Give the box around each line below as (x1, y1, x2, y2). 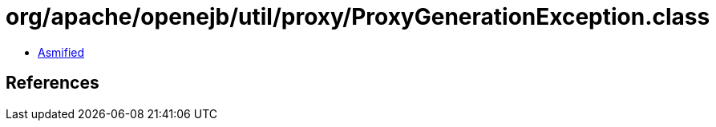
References (6, 73, 99, 93)
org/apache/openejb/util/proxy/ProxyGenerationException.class (6, 3, 710, 30)
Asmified (38, 45, 85, 59)
